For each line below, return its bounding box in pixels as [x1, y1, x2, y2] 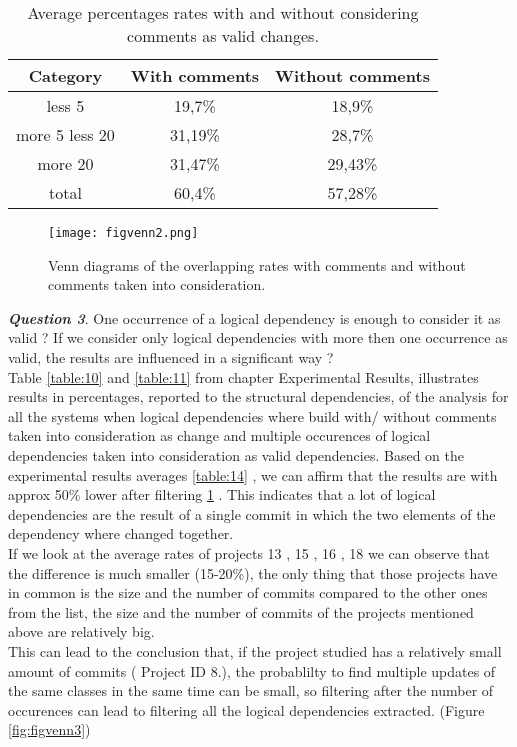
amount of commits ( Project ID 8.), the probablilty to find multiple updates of [8, 660, 496, 681]
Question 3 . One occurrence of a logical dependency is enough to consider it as [8, 307, 501, 328]
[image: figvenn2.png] [48, 226, 199, 240]
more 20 [37, 152, 94, 175]
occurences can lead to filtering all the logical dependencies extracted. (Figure [8, 699, 485, 720]
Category [28, 64, 103, 87]
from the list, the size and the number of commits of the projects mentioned [8, 601, 474, 622]
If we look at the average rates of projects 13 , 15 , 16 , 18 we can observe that [8, 542, 490, 563]
